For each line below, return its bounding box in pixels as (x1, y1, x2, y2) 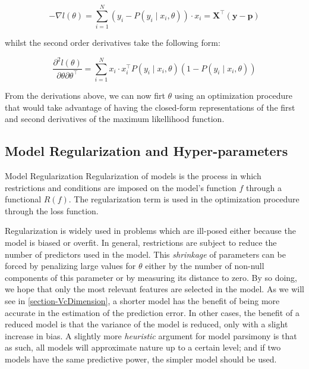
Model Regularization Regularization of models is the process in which (5, 170, 261, 182)
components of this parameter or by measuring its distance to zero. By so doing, (5, 271, 297, 283)
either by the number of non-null (145, 259, 264, 272)
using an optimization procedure (174, 89, 292, 102)
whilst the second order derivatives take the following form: (5, 36, 220, 49)
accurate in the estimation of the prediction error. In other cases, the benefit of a (5, 306, 299, 318)
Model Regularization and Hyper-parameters (5, 142, 288, 160)
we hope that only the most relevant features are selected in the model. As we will (5, 283, 304, 295)
